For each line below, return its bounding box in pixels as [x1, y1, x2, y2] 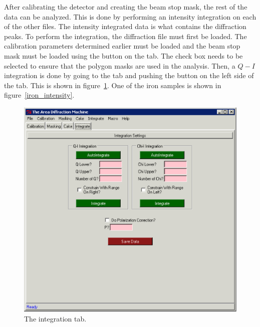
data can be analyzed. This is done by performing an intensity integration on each [4, 11, 256, 22]
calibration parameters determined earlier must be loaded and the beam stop [4, 41, 240, 51]
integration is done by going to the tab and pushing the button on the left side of [4, 70, 254, 81]
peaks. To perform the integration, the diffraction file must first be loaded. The [4, 31, 247, 41]
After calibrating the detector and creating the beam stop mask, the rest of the [4, 2, 247, 12]
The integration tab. [24, 313, 87, 323]
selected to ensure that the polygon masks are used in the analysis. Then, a [4, 60, 235, 71]
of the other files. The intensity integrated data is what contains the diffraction [4, 21, 246, 32]
